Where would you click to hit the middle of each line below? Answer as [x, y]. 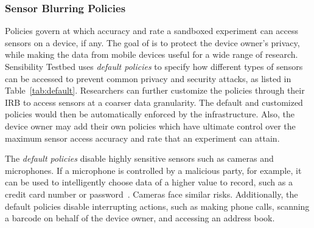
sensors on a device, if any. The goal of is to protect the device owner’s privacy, [152, 42]
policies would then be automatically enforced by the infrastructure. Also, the [150, 114]
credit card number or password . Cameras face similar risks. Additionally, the [152, 194]
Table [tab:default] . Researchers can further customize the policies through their [155, 90]
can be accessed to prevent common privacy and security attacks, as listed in [148, 78]
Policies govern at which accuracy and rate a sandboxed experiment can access [152, 31]
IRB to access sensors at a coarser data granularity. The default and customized [154, 102]
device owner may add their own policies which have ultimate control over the [150, 126]
